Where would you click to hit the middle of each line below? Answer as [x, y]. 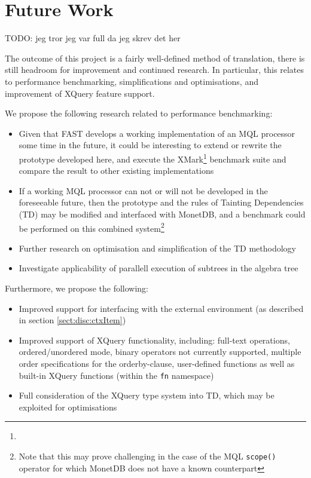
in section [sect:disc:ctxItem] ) [72, 320]
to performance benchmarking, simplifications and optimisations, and [132, 81]
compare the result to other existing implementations [116, 171]
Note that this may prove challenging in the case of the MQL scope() [147, 456]
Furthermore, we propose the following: [77, 288]
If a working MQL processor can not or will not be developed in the [143, 190]
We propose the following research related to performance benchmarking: [139, 113]
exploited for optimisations [68, 407]
